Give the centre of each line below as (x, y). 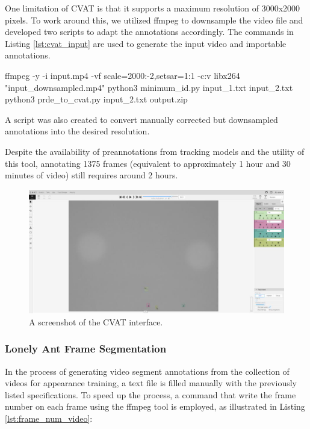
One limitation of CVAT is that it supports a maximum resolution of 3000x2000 (153, 8)
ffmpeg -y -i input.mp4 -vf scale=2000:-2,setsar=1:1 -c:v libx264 (122, 75)
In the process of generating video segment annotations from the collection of (147, 371)
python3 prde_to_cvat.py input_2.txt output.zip (96, 99)
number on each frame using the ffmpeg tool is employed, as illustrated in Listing (155, 406)
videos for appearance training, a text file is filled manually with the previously (151, 383)
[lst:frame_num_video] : (49, 418)
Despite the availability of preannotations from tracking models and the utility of (155, 151)
